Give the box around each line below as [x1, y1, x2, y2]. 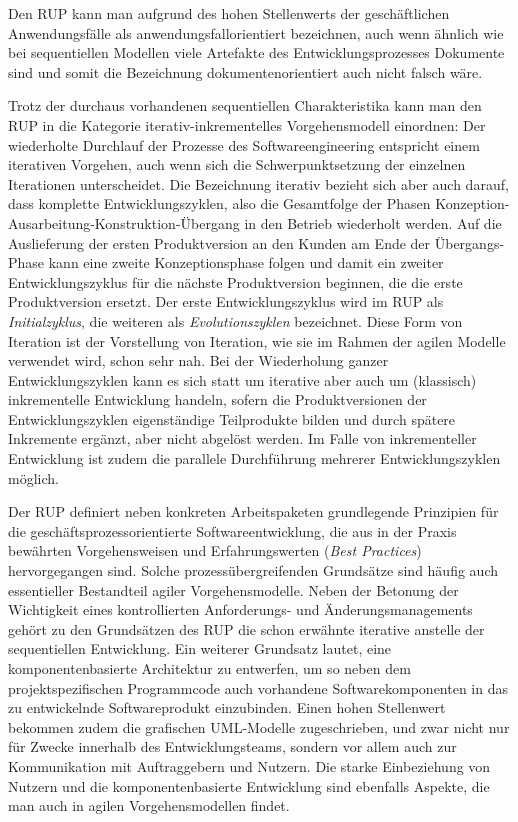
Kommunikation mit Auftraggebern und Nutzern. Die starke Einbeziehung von [8, 755, 491, 776]
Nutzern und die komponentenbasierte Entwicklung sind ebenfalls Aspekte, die [8, 775, 490, 796]
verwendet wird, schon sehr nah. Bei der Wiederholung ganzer [8, 350, 389, 371]
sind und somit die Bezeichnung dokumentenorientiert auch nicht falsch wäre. [8, 61, 483, 82]
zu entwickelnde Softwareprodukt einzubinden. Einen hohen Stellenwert [8, 697, 446, 718]
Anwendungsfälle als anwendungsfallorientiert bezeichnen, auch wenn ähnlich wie [8, 22, 504, 43]
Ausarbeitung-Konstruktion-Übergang [8, 212, 240, 233]
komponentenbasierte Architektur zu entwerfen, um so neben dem [8, 658, 411, 678]
